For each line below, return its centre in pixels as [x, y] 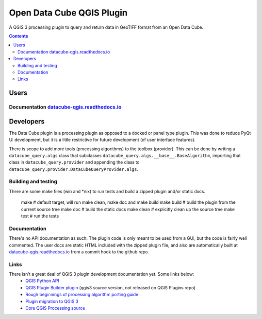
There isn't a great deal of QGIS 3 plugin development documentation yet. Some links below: [101, 274]
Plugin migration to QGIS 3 [52, 301]
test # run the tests [40, 216]
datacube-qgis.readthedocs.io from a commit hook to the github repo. [79, 252]
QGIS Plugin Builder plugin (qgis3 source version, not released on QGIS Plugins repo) [111, 287]
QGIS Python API [42, 281]
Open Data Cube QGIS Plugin [68, 13]
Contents [19, 36]
